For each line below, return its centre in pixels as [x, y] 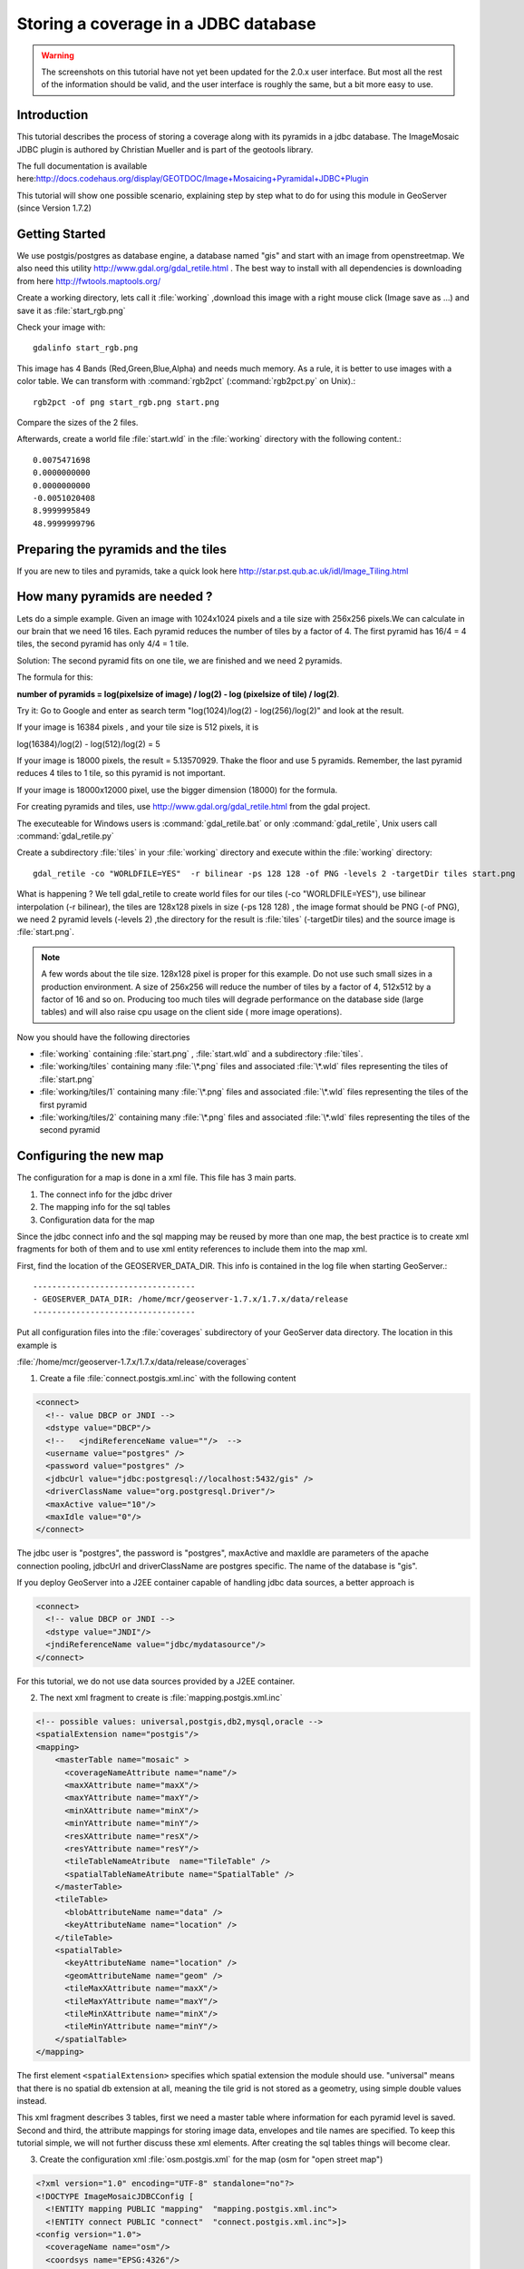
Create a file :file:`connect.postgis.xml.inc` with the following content [168, 1379]
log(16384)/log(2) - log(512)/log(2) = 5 [88, 743]
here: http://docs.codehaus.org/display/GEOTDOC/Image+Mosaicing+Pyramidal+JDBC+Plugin [193, 179]
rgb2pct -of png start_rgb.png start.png [126, 402]
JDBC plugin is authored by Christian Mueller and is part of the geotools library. [165, 149]
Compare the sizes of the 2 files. [78, 422]
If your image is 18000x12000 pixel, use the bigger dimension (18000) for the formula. [177, 790]
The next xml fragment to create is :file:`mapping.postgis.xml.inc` [161, 1698]
